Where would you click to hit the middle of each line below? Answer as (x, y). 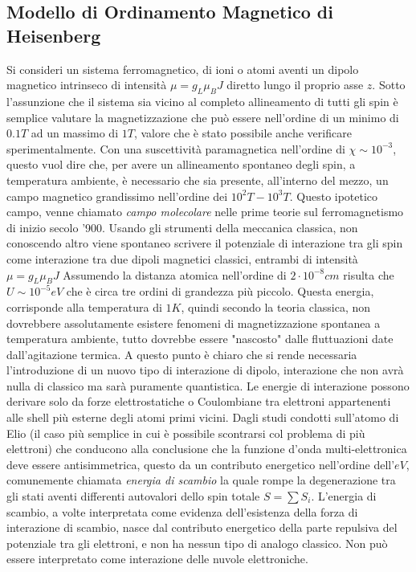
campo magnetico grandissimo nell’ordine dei (117, 196)
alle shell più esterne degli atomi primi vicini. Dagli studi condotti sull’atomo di (203, 417)
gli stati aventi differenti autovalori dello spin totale (133, 496)
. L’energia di (344, 496)
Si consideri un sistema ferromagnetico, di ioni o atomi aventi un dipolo (183, 69)
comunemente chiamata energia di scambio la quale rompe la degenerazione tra (201, 480)
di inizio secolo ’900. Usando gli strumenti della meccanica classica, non (182, 227)
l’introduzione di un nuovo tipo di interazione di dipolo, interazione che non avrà (205, 370)
